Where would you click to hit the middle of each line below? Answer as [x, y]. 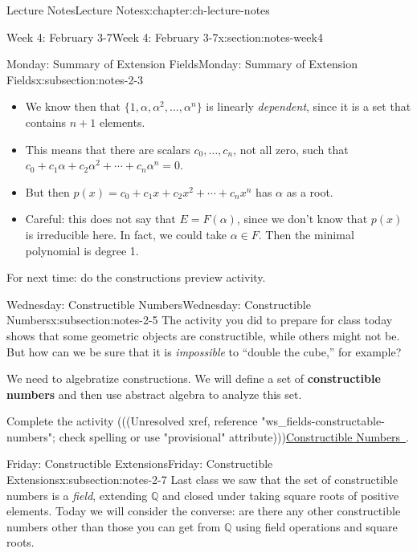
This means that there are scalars [108, 149]
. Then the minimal [306, 234]
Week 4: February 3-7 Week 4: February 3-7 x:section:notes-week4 [165, 37]
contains [46, 122]
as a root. [310, 191]
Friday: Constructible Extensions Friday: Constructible [140, 464]
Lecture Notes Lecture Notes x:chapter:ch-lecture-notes [138, 10]
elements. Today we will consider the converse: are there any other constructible [204, 511]
